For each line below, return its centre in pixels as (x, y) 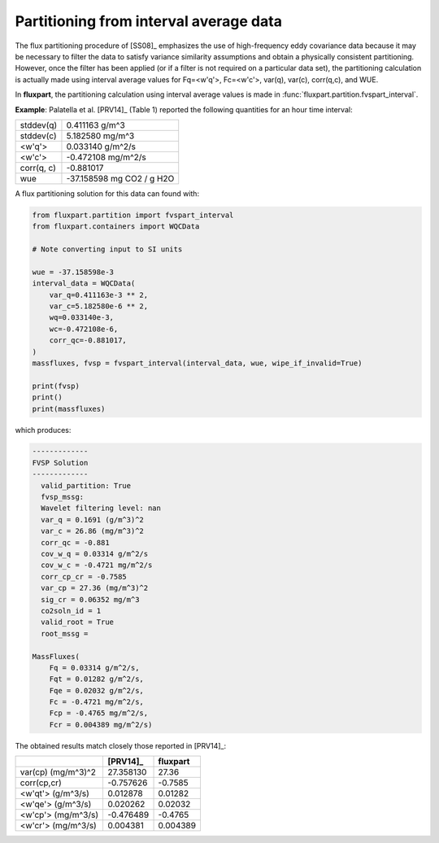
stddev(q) (39, 124)
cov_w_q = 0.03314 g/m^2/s (95, 554)
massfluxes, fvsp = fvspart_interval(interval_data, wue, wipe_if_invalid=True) (197, 363)
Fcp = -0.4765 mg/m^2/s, (99, 713)
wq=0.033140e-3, (81, 318)
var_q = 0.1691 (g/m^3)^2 (92, 520)
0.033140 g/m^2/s (101, 146)
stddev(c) (38, 136)
